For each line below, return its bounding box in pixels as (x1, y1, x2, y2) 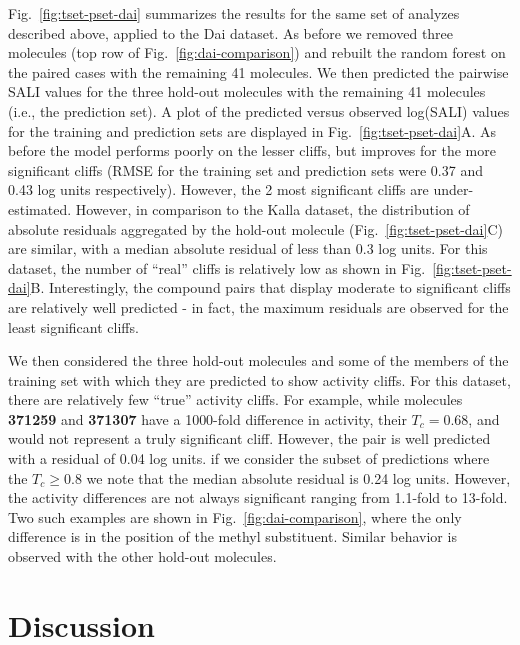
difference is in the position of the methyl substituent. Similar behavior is (8, 526, 457, 547)
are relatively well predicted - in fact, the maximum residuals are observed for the (8, 296, 509, 317)
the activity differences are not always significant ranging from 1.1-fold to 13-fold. (8, 487, 508, 508)
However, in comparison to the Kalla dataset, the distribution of (75, 198, 470, 219)
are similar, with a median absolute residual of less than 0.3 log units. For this (8, 238, 488, 259)
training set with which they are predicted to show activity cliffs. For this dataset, (8, 369, 511, 390)
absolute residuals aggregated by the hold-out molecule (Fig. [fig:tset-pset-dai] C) (8, 218, 503, 239)
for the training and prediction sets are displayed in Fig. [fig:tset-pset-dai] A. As (8, 120, 497, 141)
